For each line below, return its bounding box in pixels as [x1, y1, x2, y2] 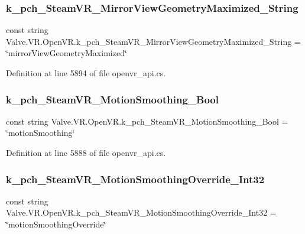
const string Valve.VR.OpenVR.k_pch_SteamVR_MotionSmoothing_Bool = [6, 115, 288, 127]
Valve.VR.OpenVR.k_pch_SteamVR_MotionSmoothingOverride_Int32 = [6, 206, 277, 219]
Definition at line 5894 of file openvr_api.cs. [6, 67, 166, 79]
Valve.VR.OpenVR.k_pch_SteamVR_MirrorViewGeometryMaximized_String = [6, 35, 301, 47]
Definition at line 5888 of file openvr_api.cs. [6, 147, 166, 158]
